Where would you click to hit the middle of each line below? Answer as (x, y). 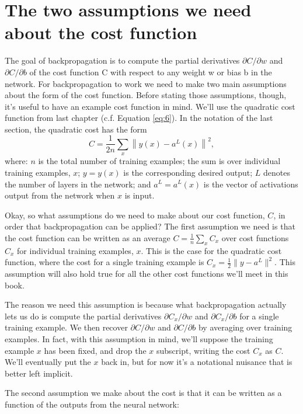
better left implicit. (39, 373)
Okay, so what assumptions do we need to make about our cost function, (135, 215)
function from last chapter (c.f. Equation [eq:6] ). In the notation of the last (139, 118)
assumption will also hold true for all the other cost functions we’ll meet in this (147, 274)
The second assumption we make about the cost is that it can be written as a (143, 393)
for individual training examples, (75, 250)
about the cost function (101, 32)
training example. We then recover (66, 327)
